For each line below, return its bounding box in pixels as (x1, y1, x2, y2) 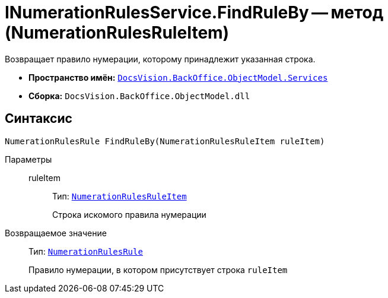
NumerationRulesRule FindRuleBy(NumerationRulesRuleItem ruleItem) (5, 136, 325, 146)
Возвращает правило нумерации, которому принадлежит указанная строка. (5, 53, 316, 64)
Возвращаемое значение (5, 227, 107, 238)
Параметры (5, 154, 52, 164)
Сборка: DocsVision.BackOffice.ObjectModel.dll (28, 90, 250, 101)
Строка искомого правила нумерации (52, 209, 206, 220)
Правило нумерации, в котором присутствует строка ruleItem (28, 264, 288, 275)
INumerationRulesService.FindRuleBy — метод (5, 2, 384, 23)
